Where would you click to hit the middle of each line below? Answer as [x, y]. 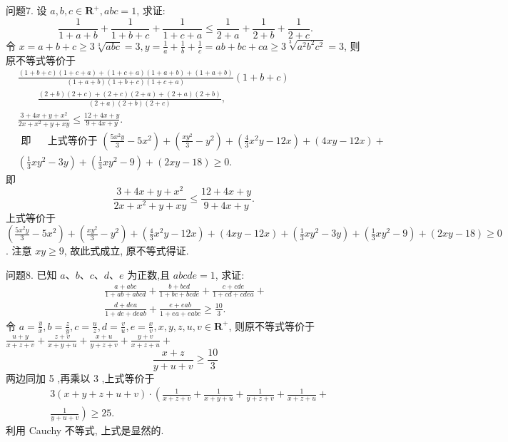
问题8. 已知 [31, 274]
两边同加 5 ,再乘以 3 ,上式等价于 [80, 377]
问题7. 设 [26, 10]
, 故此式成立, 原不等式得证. [126, 251]
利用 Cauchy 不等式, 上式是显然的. [85, 430]
